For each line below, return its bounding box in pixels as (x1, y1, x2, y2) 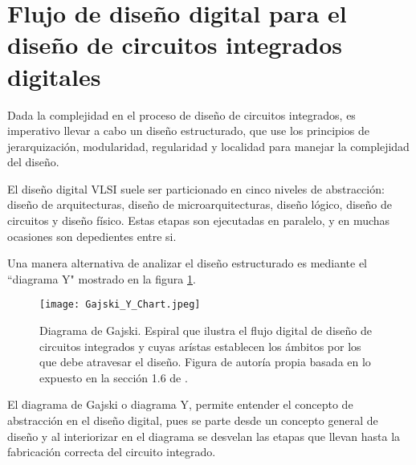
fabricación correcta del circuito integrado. (7, 443, 216, 460)
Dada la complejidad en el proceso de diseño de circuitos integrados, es (7, 106, 356, 123)
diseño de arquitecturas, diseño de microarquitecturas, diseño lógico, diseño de (7, 196, 392, 213)
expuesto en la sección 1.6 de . (39, 369, 188, 385)
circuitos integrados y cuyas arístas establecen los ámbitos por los (39, 337, 361, 354)
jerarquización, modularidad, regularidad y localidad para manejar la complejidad (7, 137, 410, 154)
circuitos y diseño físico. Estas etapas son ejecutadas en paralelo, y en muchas (7, 212, 390, 229)
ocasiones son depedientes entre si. (7, 227, 177, 244)
